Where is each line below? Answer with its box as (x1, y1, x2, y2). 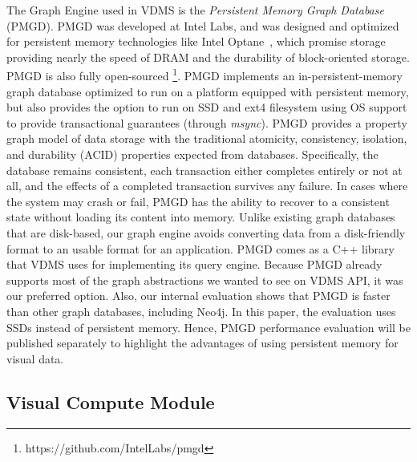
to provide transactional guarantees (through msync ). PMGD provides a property (6, 114, 407, 131)
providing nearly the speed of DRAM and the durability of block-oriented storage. (6, 48, 410, 65)
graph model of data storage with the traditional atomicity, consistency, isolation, (6, 130, 407, 147)
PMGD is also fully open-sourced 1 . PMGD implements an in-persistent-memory (6, 65, 403, 84)
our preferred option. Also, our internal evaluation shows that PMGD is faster (6, 287, 391, 304)
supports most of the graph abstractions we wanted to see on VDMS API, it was (6, 271, 403, 288)
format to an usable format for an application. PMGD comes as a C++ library (6, 240, 395, 257)
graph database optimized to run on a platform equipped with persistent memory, (6, 83, 409, 99)
